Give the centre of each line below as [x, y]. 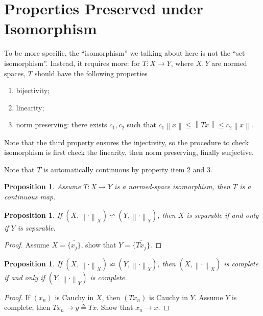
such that [141, 125]
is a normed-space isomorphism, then [172, 186]
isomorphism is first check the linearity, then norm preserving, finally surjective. [129, 152]
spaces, [15, 73]
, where [182, 63]
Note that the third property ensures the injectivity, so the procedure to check [127, 142]
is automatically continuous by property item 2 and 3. [128, 169]
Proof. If [17, 297]
